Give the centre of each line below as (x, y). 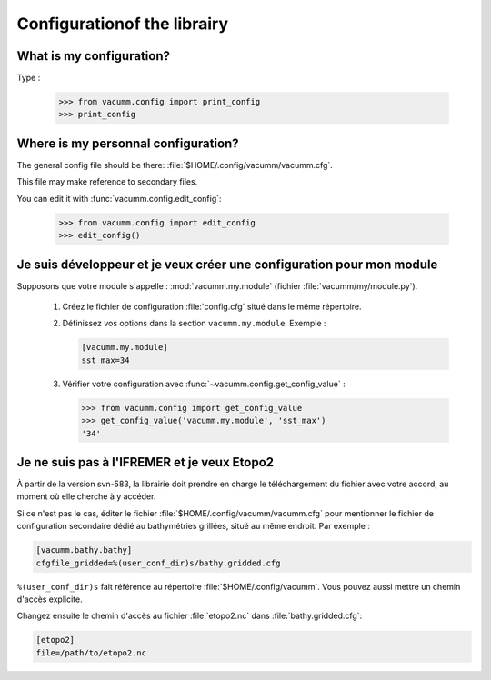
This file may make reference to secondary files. (107, 182)
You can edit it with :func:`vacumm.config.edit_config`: (119, 198)
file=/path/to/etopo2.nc (91, 653)
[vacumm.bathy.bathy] (84, 550)
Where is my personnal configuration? (128, 143)
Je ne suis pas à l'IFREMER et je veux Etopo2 (145, 462)
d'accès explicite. (50, 599)
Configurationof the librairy (123, 24)
